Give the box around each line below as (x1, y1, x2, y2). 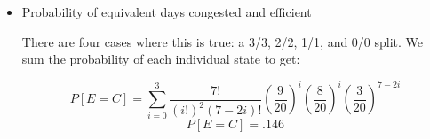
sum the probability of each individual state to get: (21, 50, 300, 68)
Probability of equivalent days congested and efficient (21, 3, 312, 20)
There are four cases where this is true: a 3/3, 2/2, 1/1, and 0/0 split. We (21, 32, 424, 50)
